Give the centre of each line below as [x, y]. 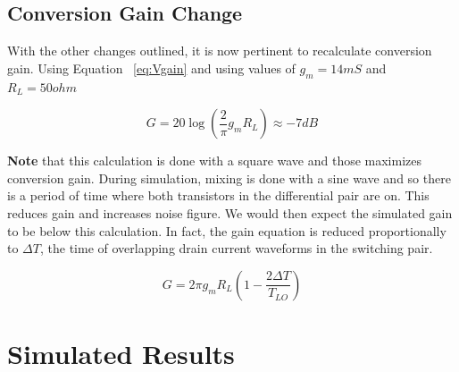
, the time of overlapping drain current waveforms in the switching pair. [236, 248]
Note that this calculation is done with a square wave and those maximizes [215, 161]
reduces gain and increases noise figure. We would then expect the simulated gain [230, 212]
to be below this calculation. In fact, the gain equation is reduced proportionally [227, 230]
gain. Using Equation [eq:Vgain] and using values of [151, 68]
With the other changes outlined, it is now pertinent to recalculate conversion [220, 51]
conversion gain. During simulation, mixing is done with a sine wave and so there [229, 178]
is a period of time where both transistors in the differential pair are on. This [218, 195]
